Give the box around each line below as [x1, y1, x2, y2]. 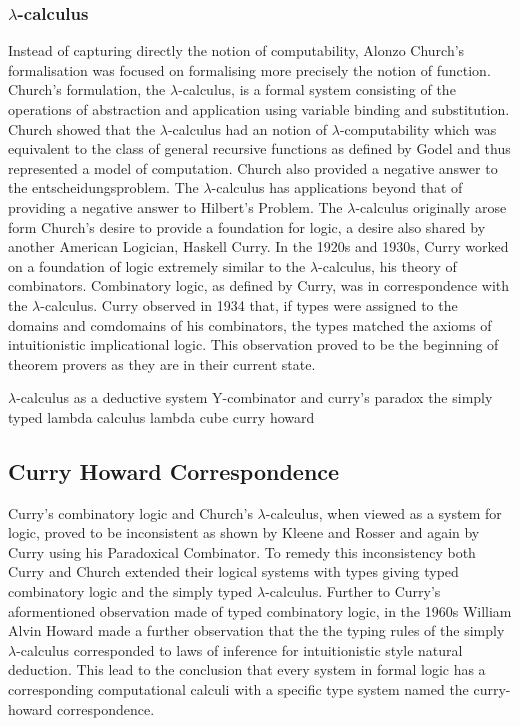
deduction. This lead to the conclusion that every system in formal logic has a [8, 659, 486, 680]
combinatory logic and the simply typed [8, 581, 253, 602]
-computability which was [339, 118, 497, 139]
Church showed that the [8, 118, 156, 139]
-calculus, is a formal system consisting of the [178, 79, 456, 100]
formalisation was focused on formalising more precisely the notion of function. [8, 59, 491, 80]
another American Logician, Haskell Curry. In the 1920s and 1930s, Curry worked [8, 236, 509, 257]
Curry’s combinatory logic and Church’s [8, 502, 253, 523]
